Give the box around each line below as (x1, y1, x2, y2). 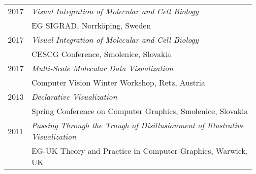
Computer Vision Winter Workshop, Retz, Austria (32, 77, 205, 88)
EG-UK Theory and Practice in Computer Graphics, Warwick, (32, 145, 248, 156)
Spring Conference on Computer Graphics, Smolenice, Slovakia (32, 105, 248, 116)
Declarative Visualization (32, 91, 117, 102)
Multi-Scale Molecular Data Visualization (32, 62, 173, 74)
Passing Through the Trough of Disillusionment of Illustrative (32, 119, 244, 131)
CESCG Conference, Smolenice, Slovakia (32, 48, 171, 59)
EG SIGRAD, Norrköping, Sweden (32, 20, 151, 31)
